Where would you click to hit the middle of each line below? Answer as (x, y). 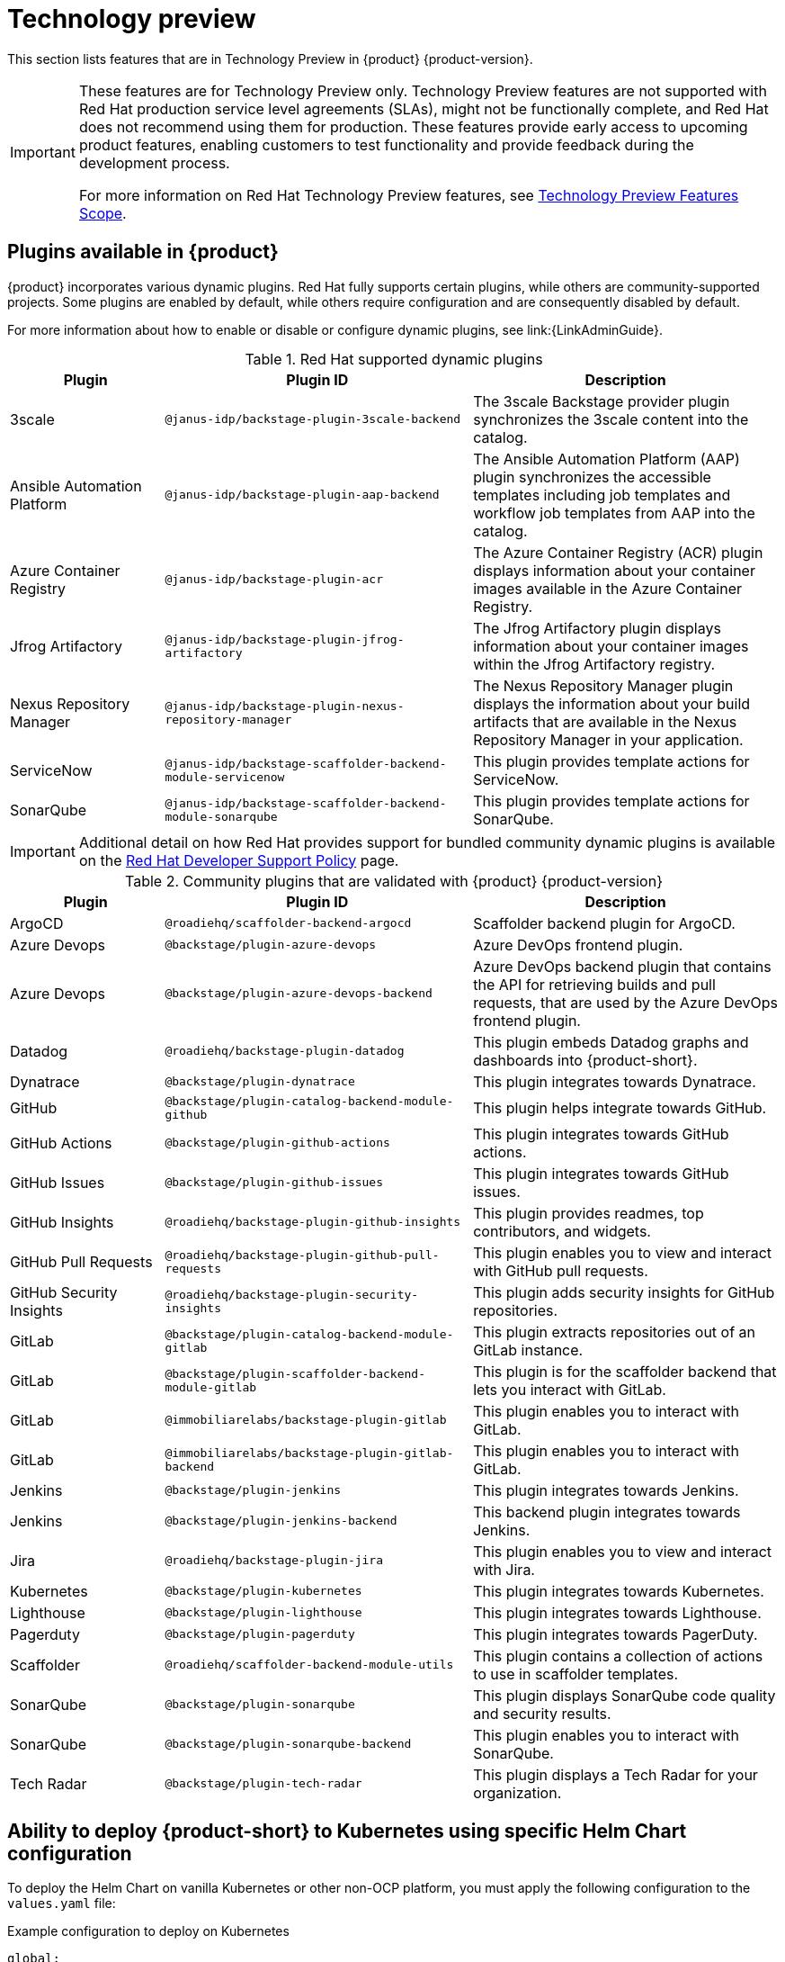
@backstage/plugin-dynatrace (260, 1082)
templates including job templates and (602, 495)
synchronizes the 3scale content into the (611, 419)
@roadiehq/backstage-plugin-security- (292, 1294)
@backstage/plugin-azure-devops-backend (299, 994)
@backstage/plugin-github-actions (277, 1143)
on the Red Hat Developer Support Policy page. (239, 860)
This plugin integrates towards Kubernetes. (619, 1591)
